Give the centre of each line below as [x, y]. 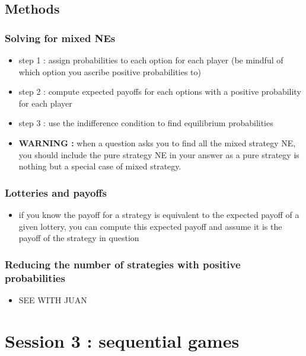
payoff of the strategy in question [79, 238]
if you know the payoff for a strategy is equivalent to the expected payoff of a [159, 214]
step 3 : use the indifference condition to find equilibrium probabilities [146, 123]
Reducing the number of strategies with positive [123, 264]
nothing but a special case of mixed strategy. [100, 166]
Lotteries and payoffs [56, 192]
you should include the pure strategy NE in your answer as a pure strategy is [159, 154]
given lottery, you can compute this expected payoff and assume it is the [150, 226]
